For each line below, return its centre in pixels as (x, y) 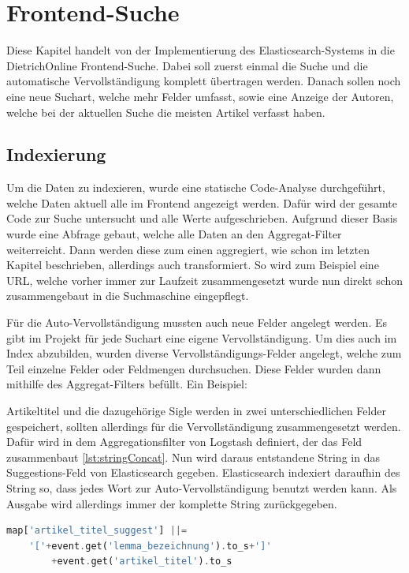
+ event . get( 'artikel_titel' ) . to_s (142, 562)
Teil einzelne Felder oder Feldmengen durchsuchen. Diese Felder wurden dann (194, 368)
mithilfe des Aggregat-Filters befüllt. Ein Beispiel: (127, 384)
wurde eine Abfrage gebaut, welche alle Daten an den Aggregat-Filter (174, 234)
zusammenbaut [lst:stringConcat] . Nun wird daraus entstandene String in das (193, 457)
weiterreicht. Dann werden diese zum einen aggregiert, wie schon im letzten (188, 249)
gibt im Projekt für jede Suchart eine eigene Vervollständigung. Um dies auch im (202, 337)
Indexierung (56, 154)
